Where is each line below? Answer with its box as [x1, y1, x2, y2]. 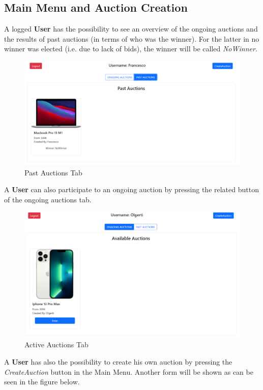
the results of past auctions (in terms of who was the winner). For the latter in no [4, 33, 259, 44]
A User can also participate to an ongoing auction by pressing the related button [4, 184, 259, 195]
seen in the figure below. [4, 376, 80, 387]
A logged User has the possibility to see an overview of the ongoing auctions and [4, 23, 258, 34]
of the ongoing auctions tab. [4, 194, 92, 204]
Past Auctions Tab [24, 167, 82, 177]
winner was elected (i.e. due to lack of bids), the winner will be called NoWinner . [4, 43, 257, 54]
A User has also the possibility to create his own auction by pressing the [4, 356, 232, 367]
